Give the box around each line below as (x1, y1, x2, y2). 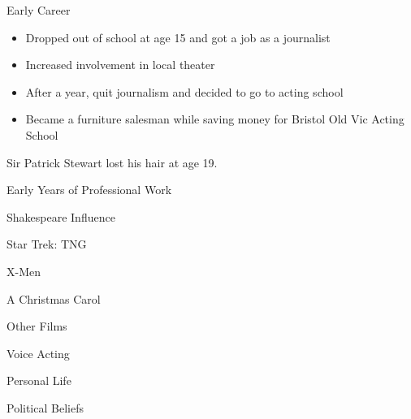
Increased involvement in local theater (25, 56, 215, 73)
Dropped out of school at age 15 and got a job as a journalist (25, 28, 331, 45)
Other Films (6, 317, 67, 335)
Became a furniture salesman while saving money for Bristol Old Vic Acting (25, 110, 405, 127)
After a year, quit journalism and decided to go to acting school (25, 83, 344, 100)
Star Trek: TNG (6, 235, 87, 253)
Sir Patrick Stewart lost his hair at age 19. (6, 153, 218, 171)
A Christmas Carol (6, 290, 101, 307)
